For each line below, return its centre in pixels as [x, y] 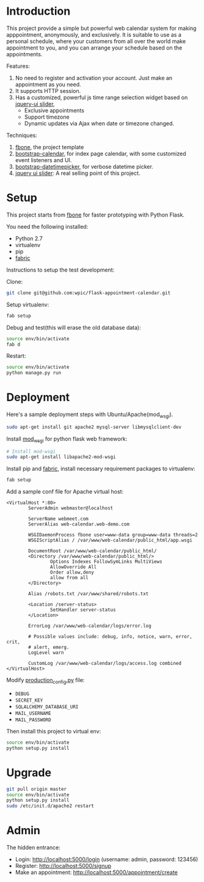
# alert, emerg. [49, 647]
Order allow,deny [72, 573]
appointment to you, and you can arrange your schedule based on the [94, 48]
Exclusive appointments [54, 110]
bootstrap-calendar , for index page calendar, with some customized [100, 154]
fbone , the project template [49, 147]
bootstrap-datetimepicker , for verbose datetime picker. [84, 166]
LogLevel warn [46, 653]
